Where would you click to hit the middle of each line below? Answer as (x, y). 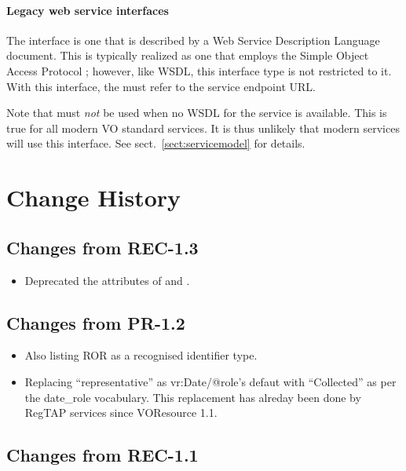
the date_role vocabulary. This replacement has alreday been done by (193, 397)
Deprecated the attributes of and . (107, 280)
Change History (94, 197)
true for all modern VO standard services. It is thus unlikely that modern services (203, 128)
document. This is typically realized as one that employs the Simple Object (188, 55)
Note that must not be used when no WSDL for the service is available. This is (197, 113)
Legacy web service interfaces (88, 10)
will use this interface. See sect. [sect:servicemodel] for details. (156, 143)
